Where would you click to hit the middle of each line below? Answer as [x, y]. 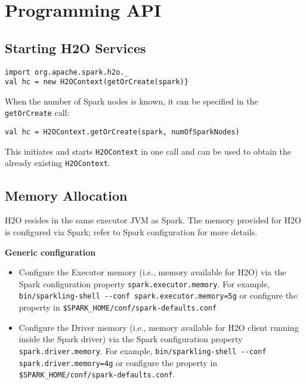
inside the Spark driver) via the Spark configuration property [131, 339]
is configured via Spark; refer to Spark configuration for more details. [131, 231]
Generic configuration [50, 252]
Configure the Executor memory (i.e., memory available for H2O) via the [152, 272]
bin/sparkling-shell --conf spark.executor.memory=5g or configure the [158, 295]
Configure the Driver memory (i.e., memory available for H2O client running [159, 327]
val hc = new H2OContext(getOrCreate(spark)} [97, 82]
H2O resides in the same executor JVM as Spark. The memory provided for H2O [153, 220]
